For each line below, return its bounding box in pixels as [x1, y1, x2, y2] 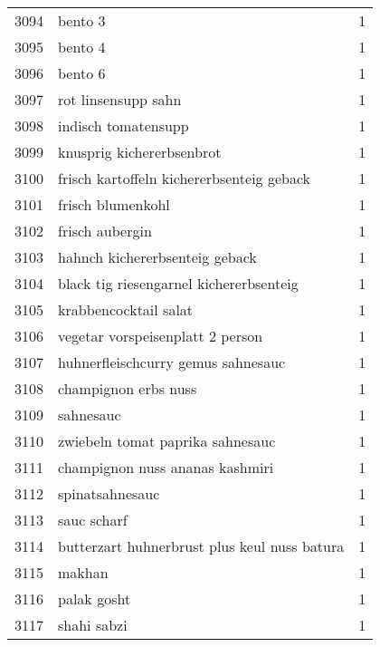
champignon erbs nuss [58, 378, 197, 399]
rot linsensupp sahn [58, 89, 182, 110]
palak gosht [58, 588, 131, 609]
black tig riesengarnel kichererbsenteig [58, 273, 299, 294]
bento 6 [58, 63, 106, 83]
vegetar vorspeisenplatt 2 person [58, 325, 263, 346]
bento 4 [58, 36, 106, 57]
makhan [58, 562, 109, 583]
